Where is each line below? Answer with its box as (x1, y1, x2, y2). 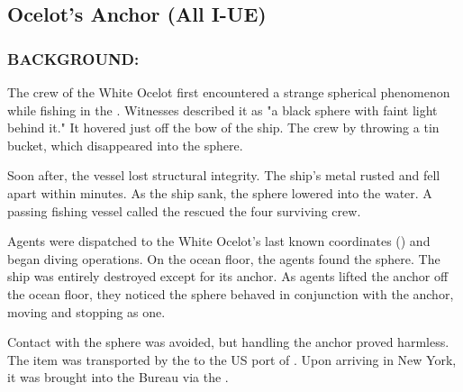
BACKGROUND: (7, 47, 140, 69)
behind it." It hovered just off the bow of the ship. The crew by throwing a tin (7, 118, 440, 137)
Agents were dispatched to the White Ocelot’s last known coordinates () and (7, 232, 431, 251)
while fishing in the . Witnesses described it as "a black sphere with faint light (7, 100, 438, 119)
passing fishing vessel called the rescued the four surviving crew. (7, 201, 361, 220)
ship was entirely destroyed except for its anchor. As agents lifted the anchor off (7, 267, 449, 286)
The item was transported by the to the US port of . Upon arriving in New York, (7, 350, 457, 369)
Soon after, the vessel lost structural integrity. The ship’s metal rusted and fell (7, 166, 440, 185)
